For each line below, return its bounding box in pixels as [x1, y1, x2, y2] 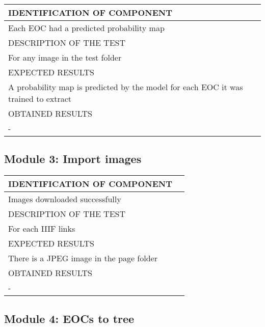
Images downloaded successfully [8, 193, 121, 205]
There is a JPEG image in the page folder [8, 252, 157, 264]
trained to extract [8, 93, 72, 104]
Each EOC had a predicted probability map [8, 22, 165, 34]
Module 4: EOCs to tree [4, 310, 135, 326]
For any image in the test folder [8, 51, 122, 63]
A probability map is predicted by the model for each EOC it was [8, 81, 243, 93]
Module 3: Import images [4, 151, 142, 167]
